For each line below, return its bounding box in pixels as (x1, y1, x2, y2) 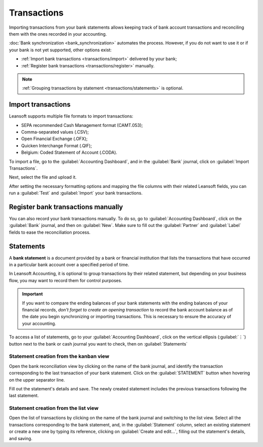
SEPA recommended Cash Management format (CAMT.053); (21, 122, 143, 128)
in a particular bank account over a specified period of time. (9, 262, 129, 268)
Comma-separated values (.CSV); (21, 129, 89, 135)
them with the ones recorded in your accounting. (9, 31, 107, 37)
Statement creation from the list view (9, 405, 99, 412)
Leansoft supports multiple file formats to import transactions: (9, 113, 133, 119)
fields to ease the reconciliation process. (9, 229, 91, 235)
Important (22, 291, 43, 297)
